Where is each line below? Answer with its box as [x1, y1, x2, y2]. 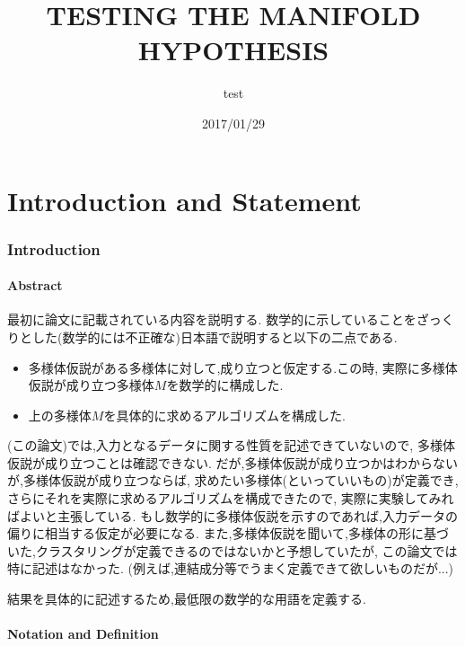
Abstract [7, 276, 63, 295]
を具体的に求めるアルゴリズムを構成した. [103, 405, 346, 424]
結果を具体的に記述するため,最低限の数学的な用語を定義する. [7, 589, 366, 608]
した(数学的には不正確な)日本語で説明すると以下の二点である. [31, 327, 398, 346]
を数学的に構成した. [166, 376, 284, 394]
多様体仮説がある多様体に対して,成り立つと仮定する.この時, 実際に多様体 [28, 358, 458, 376]
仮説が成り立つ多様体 [28, 376, 154, 394]
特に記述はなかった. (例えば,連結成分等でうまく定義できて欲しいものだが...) [7, 559, 454, 578]
